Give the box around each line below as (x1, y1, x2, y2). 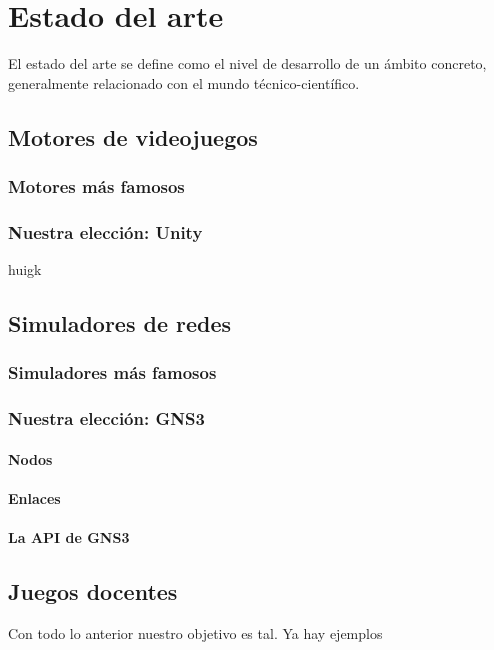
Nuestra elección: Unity (8, 219, 203, 244)
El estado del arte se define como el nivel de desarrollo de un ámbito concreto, (8, 53, 487, 74)
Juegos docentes (8, 576, 178, 607)
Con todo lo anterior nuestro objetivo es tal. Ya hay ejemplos (8, 622, 383, 643)
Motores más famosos (8, 174, 185, 199)
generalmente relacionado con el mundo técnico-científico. (8, 72, 360, 93)
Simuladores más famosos (8, 360, 217, 385)
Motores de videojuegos (8, 121, 258, 152)
